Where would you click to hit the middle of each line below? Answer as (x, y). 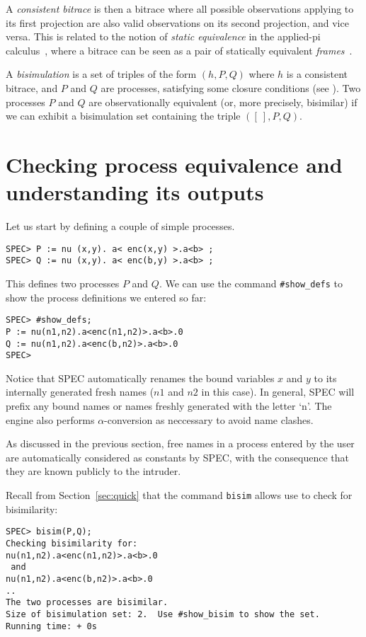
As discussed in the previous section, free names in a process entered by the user (180, 443)
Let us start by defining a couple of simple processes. (120, 226)
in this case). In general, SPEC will (278, 392)
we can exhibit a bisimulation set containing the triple (123, 116)
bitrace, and (32, 87)
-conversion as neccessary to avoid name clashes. (209, 419)
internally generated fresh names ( (80, 392)
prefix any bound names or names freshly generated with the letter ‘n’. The (169, 406)
